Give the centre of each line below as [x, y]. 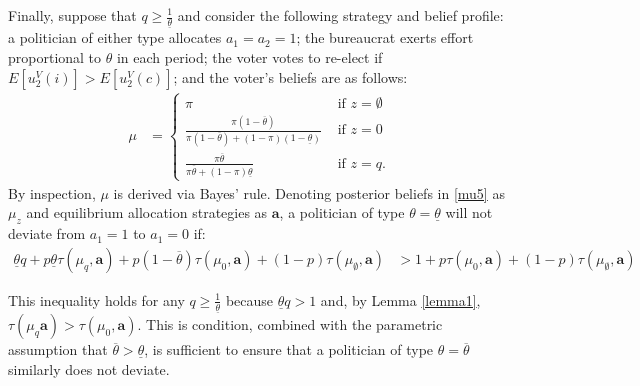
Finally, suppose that [72, 15]
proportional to [55, 56]
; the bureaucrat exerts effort [385, 37]
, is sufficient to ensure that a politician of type [289, 349]
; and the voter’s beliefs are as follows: [290, 76]
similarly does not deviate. [89, 368]
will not [469, 212]
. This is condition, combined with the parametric [290, 324]
